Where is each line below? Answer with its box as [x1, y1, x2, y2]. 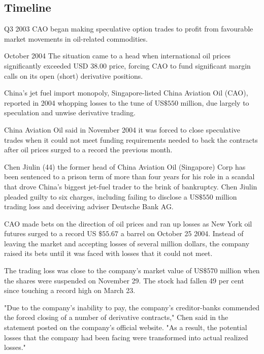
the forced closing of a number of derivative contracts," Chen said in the [4, 312, 228, 323]
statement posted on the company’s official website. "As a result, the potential [4, 322, 247, 333]
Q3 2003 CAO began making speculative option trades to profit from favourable [4, 23, 253, 34]
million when [220, 265, 260, 276]
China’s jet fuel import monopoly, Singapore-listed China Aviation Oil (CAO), [4, 87, 248, 98]
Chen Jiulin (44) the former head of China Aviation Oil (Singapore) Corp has [4, 161, 246, 172]
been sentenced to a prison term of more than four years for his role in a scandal [4, 171, 255, 182]
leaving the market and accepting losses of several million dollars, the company [4, 238, 250, 248]
